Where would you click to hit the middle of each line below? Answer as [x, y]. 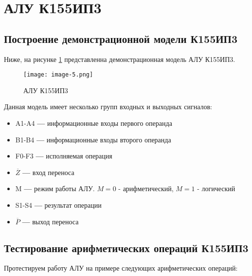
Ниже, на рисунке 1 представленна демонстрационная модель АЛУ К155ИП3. [120, 59]
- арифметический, [146, 188]
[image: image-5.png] [58, 75]
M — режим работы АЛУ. [55, 188]
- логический [216, 188]
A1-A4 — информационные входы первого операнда [94, 123]
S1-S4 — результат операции [58, 205]
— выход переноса [50, 221]
